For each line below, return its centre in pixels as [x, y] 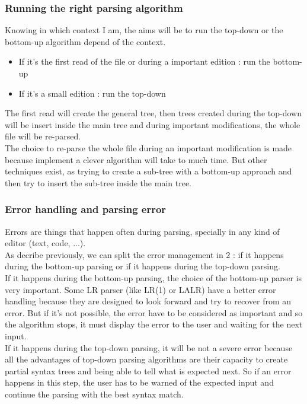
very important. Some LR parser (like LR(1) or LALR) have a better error [140, 289]
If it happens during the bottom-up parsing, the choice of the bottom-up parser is [153, 277]
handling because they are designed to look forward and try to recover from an [148, 301]
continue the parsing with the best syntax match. [94, 394]
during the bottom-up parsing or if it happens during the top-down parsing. [143, 266]
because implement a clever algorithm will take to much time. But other [136, 159]
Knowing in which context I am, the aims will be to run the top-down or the [144, 30]
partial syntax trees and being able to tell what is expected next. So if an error [148, 370]
